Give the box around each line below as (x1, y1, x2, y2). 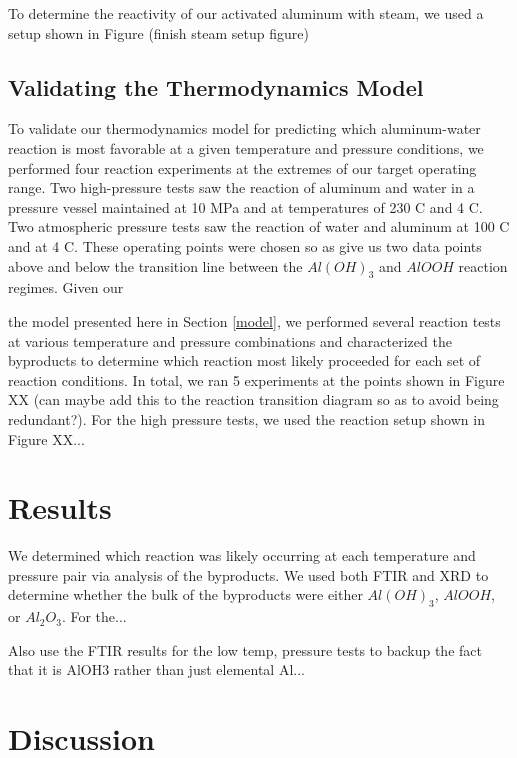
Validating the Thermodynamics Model (8, 71, 424, 102)
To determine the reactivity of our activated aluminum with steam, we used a (8, 3, 484, 23)
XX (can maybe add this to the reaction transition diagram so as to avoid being (8, 389, 499, 410)
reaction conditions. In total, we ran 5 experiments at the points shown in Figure (8, 369, 505, 390)
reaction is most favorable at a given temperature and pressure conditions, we (8, 137, 484, 158)
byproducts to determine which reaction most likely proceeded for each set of (8, 350, 481, 371)
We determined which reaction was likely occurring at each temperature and (8, 545, 476, 566)
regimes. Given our (8, 277, 124, 298)
